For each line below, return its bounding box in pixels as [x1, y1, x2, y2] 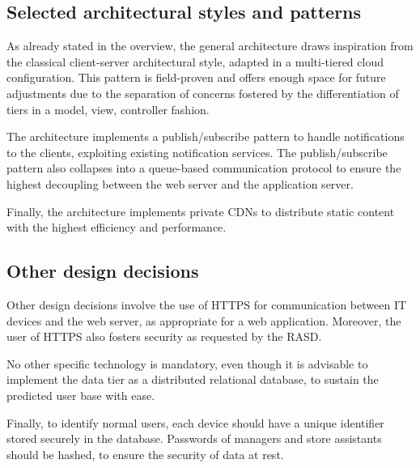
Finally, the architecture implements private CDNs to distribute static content [6, 202, 395, 219]
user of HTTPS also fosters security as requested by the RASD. [6, 328, 322, 345]
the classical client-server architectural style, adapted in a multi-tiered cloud [6, 53, 384, 70]
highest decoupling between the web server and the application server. [6, 175, 354, 192]
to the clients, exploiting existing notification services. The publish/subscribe [6, 143, 388, 160]
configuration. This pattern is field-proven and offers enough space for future [6, 69, 386, 86]
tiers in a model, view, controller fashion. [6, 100, 210, 117]
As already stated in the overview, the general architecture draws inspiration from [6, 37, 414, 54]
